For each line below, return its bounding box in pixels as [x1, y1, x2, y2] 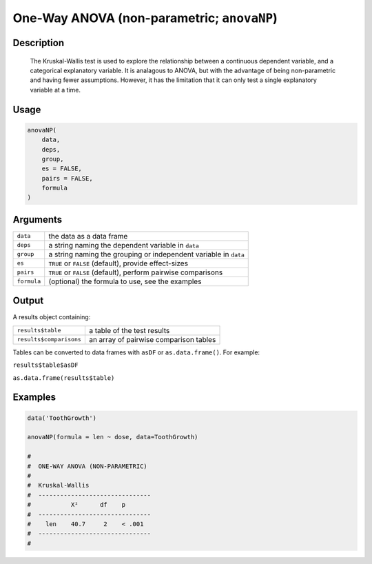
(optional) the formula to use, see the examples [48, 276, 202, 286]
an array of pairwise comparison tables [88, 334, 216, 344]
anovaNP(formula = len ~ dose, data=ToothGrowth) [27, 433, 198, 441]
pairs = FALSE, [41, 174, 93, 182]
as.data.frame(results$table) [12, 374, 115, 382]
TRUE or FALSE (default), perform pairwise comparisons [48, 268, 223, 277]
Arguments [12, 214, 63, 225]
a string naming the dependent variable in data [48, 240, 200, 250]
